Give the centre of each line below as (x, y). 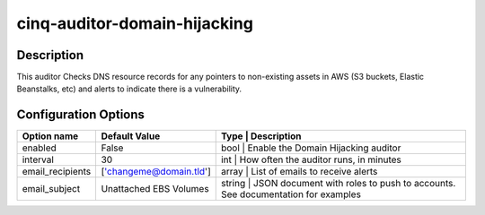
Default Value (131, 136)
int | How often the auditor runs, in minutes (311, 159)
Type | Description (261, 136)
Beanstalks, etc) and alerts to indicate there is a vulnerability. (129, 89)
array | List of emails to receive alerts (299, 172)
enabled (40, 148)
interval (38, 159)
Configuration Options (81, 115)
